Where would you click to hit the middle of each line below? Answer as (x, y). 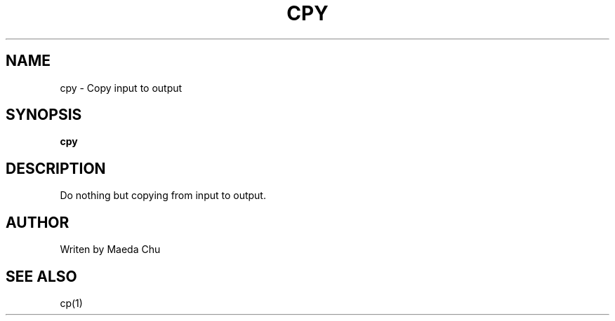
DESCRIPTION (56, 168)
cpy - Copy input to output (121, 88)
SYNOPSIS (44, 115)
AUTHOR (38, 222)
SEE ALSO (41, 276)
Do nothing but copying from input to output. (163, 196)
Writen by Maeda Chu (110, 250)
